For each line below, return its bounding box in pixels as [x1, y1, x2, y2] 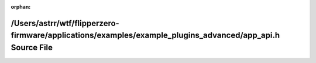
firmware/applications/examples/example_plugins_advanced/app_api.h [11, 31, 280, 40]
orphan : [11, 3, 31, 10]
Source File [11, 43, 53, 52]
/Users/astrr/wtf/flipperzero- [11, 18, 119, 28]
